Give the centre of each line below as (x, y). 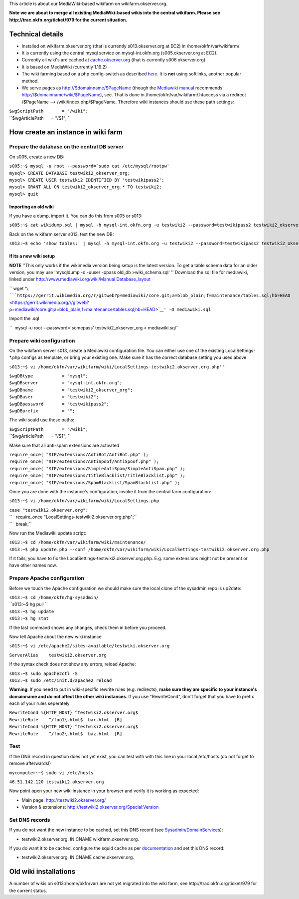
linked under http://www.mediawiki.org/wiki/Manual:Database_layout (80, 279)
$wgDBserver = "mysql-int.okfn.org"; (66, 383)
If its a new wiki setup (32, 256)
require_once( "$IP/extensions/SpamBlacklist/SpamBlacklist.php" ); (95, 482)
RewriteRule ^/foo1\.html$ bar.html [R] (66, 720)
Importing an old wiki (32, 207)
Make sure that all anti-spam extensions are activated (64, 445)
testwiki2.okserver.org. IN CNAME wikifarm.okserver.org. (80, 839)
